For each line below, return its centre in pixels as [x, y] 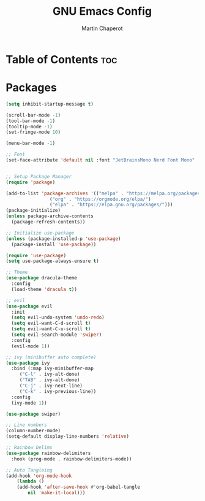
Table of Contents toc [61, 59]
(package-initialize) [33, 211]
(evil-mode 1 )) [31, 346]
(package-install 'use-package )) [54, 244]
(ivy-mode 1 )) [29, 403]
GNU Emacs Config [102, 11]
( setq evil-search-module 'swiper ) [57, 335]
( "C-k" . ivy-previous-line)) [58, 391]
